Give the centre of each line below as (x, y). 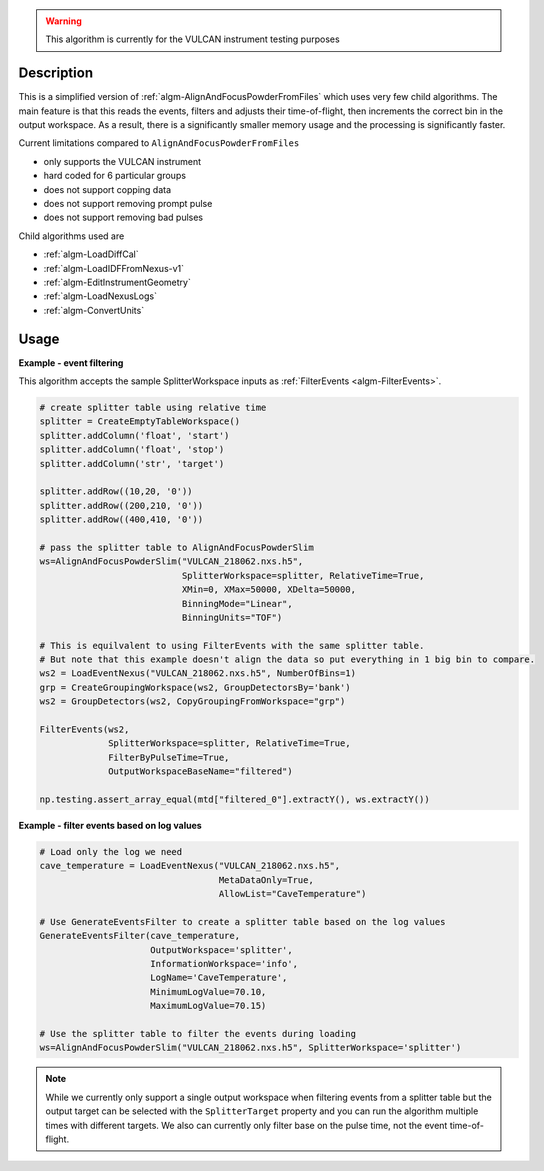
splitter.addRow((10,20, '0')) (116, 491)
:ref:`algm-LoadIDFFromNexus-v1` (114, 268)
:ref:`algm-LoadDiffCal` (91, 254)
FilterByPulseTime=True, (169, 757)
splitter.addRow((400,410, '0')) (121, 519)
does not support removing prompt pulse (128, 204)
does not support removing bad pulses (123, 217)
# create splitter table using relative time (153, 408)
